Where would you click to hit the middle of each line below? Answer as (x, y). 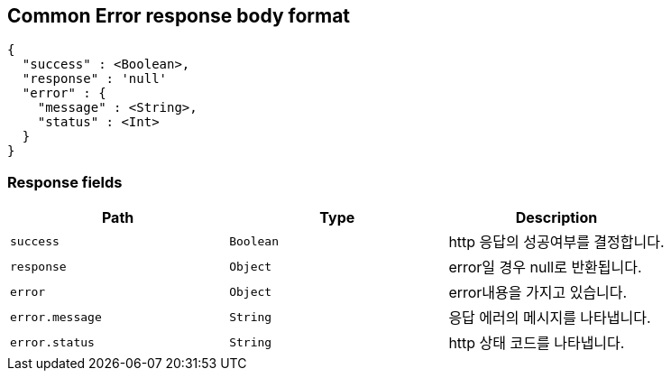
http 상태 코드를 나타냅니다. (537, 343)
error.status (52, 342)
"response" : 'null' (95, 79)
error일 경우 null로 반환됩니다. (545, 267)
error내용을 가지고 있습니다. (538, 293)
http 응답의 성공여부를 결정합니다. (556, 242)
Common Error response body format (179, 16)
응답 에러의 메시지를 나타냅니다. (550, 318)
